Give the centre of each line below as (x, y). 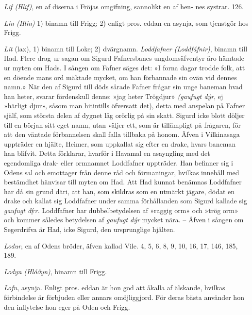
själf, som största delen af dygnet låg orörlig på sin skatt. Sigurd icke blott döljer (124, 115)
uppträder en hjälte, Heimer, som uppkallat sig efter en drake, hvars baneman (120, 143)
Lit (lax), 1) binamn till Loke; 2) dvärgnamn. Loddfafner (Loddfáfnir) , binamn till (126, 48)
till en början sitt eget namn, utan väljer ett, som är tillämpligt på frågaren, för (123, 124)
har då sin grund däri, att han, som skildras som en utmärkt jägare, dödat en (119, 191)
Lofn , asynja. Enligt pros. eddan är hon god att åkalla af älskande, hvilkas (115, 288)
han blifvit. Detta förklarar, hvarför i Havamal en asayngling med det (107, 153)
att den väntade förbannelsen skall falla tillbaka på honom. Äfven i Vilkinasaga (122, 134)
